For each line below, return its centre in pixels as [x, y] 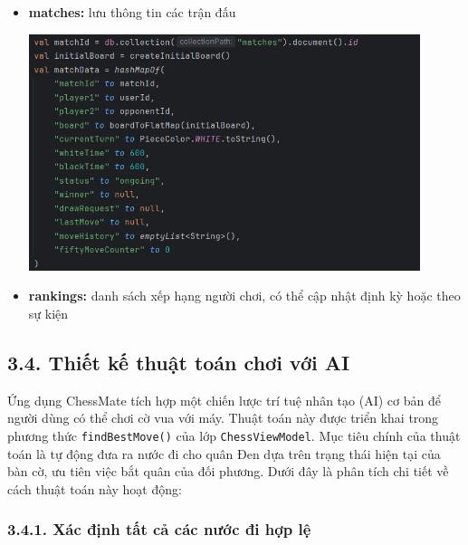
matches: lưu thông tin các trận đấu [132, 12]
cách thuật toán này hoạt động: [95, 488]
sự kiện [48, 313]
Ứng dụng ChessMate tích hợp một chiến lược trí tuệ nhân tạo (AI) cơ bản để [224, 400]
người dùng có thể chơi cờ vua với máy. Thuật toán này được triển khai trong [223, 418]
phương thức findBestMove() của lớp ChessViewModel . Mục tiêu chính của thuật [234, 435]
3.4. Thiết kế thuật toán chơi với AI [179, 362]
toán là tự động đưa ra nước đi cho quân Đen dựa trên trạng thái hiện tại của [224, 453]
